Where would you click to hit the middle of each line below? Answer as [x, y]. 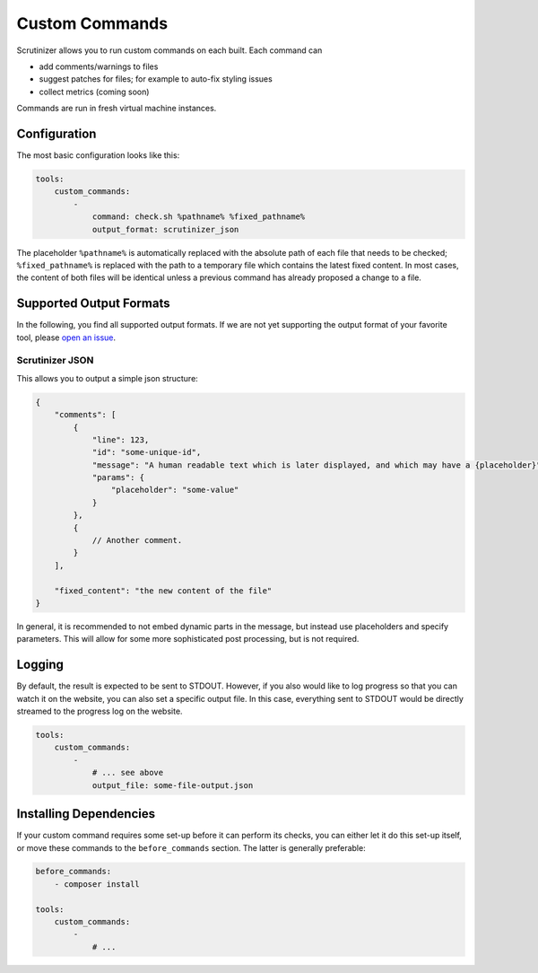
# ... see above [128, 773]
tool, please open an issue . [66, 337]
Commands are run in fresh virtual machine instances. [117, 109]
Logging [40, 665]
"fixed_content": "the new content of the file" [163, 591]
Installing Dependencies [86, 814]
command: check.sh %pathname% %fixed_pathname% [199, 217]
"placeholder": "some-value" [175, 490]
